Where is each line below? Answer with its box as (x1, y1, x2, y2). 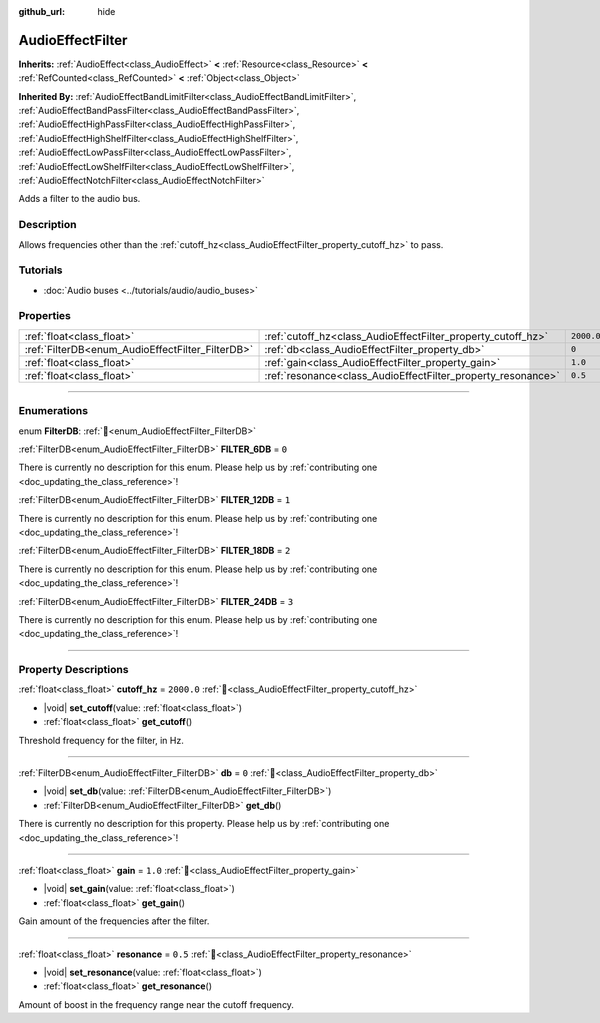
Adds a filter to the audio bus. (18, 193, 141, 205)
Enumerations (18, 404, 89, 418)
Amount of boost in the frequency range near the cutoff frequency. (18, 998, 295, 1010)
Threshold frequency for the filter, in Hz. (18, 734, 184, 746)
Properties (18, 309, 72, 323)
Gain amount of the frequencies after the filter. (18, 915, 210, 927)
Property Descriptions (18, 663, 129, 677)
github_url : (18, 6, 65, 17)
